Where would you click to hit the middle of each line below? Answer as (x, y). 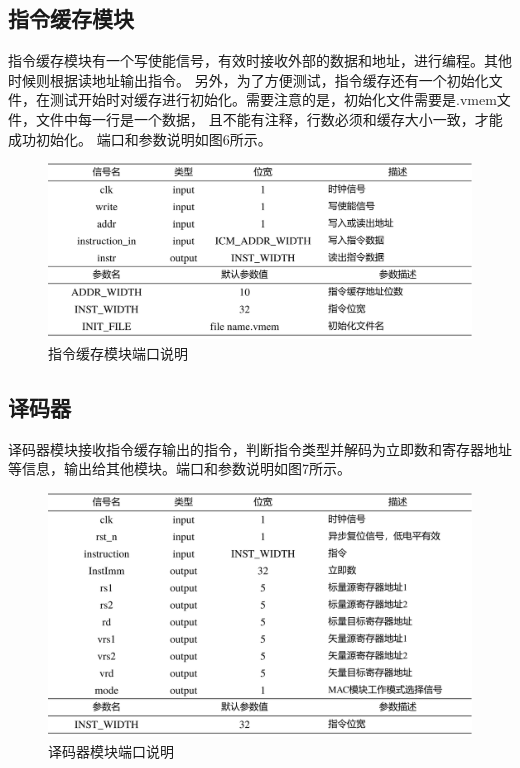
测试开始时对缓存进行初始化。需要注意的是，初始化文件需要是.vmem (273, 99)
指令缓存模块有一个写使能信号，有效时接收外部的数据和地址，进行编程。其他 (260, 60)
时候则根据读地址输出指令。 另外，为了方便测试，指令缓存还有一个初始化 (248, 79)
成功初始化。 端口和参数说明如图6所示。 (140, 138)
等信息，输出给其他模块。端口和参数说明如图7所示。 (179, 468)
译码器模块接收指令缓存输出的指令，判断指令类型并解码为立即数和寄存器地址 (260, 448)
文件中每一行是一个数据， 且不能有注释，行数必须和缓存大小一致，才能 (269, 118)
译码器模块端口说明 (111, 750)
